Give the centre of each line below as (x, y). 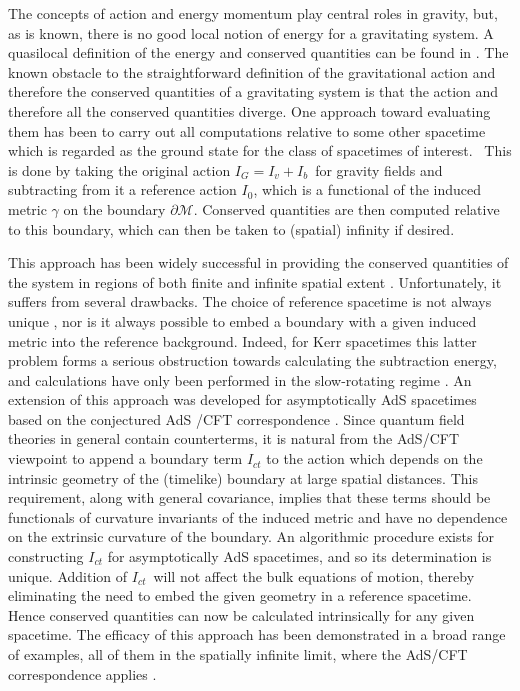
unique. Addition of (68, 575)
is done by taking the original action (119, 169)
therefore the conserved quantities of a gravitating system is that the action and (253, 91)
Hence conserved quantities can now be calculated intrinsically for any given (241, 614)
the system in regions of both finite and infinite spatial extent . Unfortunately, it (255, 281)
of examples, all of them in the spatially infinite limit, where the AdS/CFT (238, 654)
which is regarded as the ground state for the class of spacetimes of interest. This (260, 150)
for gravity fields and (379, 169)
